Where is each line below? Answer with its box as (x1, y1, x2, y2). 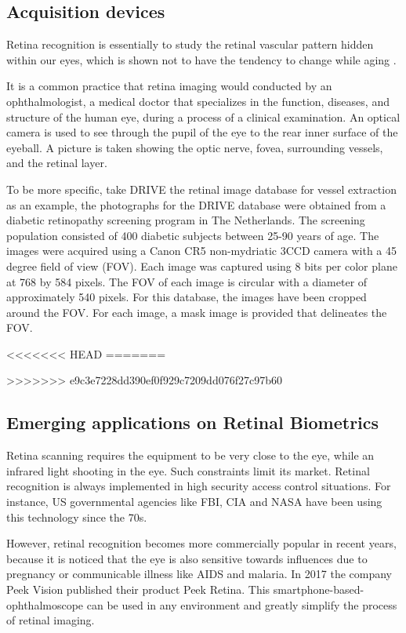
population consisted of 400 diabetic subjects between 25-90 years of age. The (6, 227, 379, 243)
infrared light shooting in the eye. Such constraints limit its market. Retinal (6, 462, 370, 478)
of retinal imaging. (6, 612, 95, 628)
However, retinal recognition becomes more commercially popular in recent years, (6, 535, 397, 551)
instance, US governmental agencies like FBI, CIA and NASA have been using (6, 493, 382, 510)
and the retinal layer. (6, 155, 107, 171)
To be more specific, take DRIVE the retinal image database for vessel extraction (6, 180, 397, 197)
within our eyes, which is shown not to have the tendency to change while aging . (6, 51, 397, 67)
